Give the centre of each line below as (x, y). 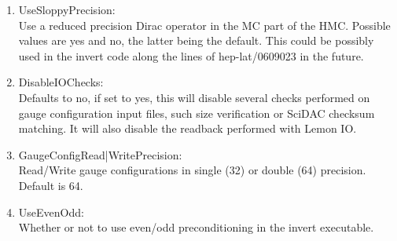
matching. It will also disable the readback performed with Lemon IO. (187, 128)
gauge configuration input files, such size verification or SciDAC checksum (197, 113)
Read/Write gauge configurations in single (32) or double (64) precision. (192, 170)
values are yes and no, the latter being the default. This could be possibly (196, 40)
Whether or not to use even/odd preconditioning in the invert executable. (196, 227)
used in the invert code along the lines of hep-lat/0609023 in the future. (191, 55)
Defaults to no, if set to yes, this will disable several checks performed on (194, 97)
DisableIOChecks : (61, 82)
